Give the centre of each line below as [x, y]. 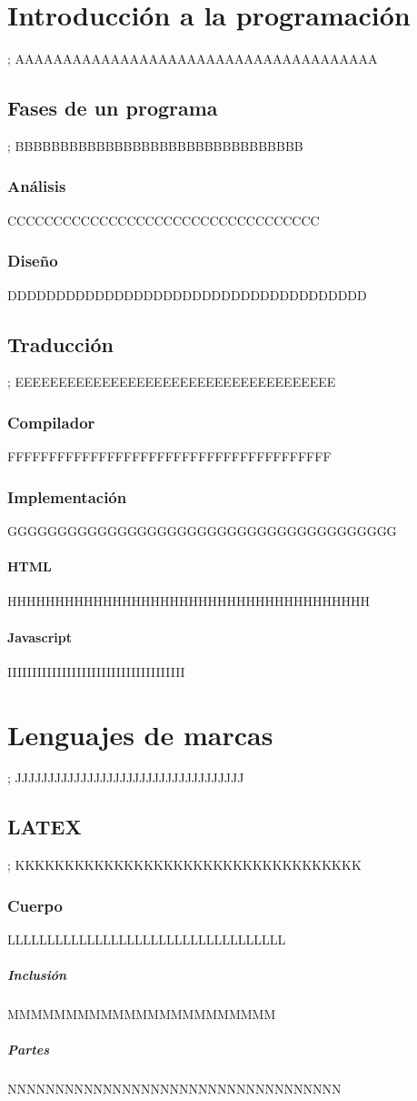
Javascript [40, 636]
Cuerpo [35, 905]
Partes [28, 1050]
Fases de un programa [113, 108]
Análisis [37, 186]
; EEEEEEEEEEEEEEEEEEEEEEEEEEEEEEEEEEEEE [172, 382]
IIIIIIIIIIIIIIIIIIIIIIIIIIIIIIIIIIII [96, 671]
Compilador [51, 422]
